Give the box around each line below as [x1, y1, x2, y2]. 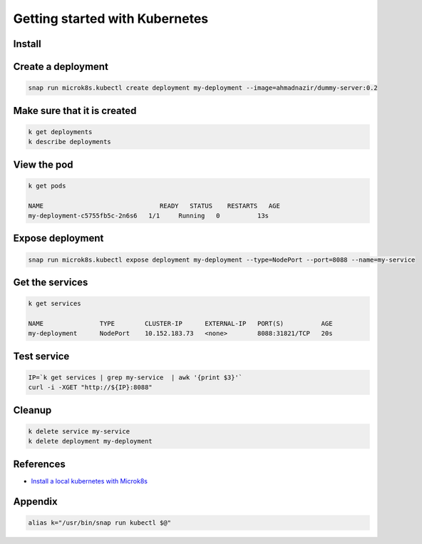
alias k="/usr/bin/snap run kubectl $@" [28, 518, 171, 527]
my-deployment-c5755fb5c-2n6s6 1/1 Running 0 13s [28, 211, 269, 220]
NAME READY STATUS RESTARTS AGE [28, 202, 281, 210]
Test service [13, 350, 70, 362]
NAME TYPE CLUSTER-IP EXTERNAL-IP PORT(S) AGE [28, 319, 333, 327]
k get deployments [28, 128, 93, 135]
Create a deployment [13, 61, 108, 73]
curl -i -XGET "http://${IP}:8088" [28, 384, 153, 391]
